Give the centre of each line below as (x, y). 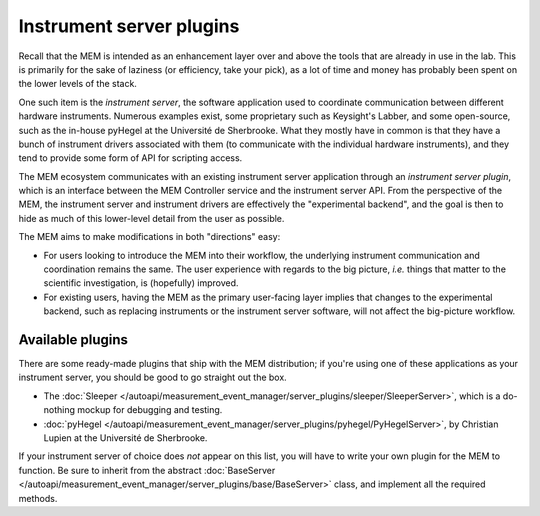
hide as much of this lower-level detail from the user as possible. (151, 218)
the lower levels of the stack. (77, 84)
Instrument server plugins (129, 26)
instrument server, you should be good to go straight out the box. (152, 377)
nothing (59, 410)
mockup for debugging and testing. (149, 410)
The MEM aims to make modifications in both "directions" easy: (149, 237)
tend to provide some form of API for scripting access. (130, 158)
